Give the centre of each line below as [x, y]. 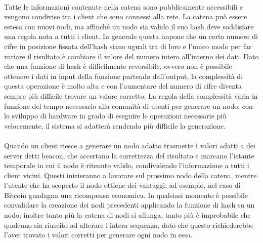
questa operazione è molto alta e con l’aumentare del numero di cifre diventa [123, 86]
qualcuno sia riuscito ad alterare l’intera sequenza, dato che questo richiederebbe [129, 225]
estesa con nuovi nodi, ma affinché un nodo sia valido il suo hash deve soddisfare [129, 26]
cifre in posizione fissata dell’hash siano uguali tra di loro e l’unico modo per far [128, 46]
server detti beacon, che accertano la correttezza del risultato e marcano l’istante [129, 155]
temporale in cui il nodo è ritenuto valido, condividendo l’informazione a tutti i [127, 165]
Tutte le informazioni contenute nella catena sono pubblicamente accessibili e [123, 6]
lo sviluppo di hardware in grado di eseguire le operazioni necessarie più [116, 116]
